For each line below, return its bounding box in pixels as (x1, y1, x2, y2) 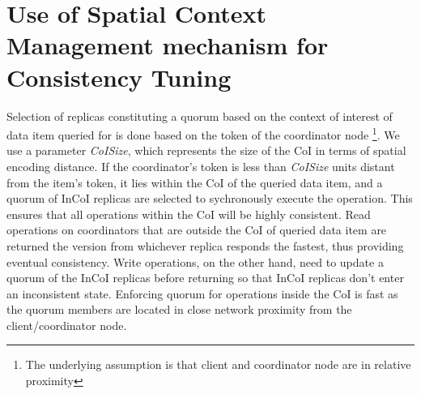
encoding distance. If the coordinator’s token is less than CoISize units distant (6, 157, 395, 174)
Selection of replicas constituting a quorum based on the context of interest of (6, 107, 393, 124)
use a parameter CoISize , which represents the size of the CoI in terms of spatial (6, 142, 406, 159)
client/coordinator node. (6, 316, 127, 333)
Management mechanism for (6, 28, 329, 62)
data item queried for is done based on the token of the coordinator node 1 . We (6, 124, 400, 143)
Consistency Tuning (6, 60, 232, 93)
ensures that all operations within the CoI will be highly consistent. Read (6, 205, 371, 222)
